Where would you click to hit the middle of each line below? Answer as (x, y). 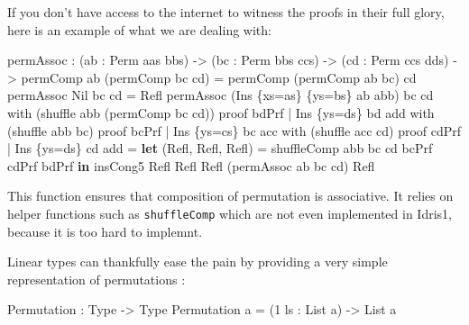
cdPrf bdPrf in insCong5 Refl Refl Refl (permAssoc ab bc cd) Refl (191, 165)
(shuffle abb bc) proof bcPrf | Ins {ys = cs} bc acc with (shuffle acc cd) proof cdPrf (234, 130)
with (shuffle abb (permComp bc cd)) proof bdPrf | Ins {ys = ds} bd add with (221, 112)
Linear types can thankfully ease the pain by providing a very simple (198, 262)
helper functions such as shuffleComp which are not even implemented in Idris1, (230, 213)
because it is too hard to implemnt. (105, 231)
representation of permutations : (97, 279)
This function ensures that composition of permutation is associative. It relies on (230, 196)
